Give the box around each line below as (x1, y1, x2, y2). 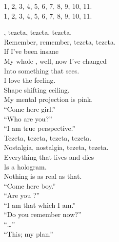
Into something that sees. (4, 65, 79, 75)
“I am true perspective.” (4, 123, 76, 133)
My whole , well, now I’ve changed (4, 55, 107, 66)
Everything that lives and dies (4, 151, 94, 162)
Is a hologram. (4, 161, 47, 171)
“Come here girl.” (4, 103, 56, 114)
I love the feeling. (4, 75, 56, 85)
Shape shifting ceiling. (4, 84, 70, 95)
